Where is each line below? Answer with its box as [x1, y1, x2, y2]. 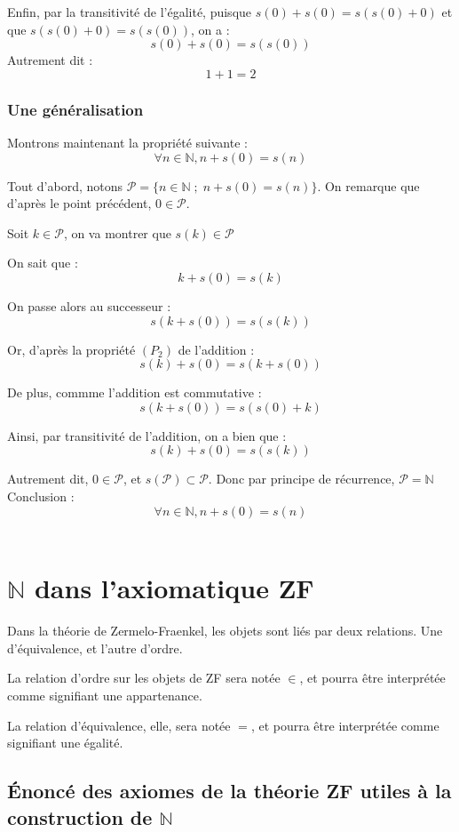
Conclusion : [7, 486, 75, 505]
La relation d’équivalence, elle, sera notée [7, 716, 231, 734]
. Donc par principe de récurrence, [208, 469, 395, 488]
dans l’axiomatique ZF [34, 570, 314, 606]
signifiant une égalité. [7, 733, 123, 752]
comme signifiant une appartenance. [7, 686, 202, 705]
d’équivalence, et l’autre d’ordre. [7, 638, 183, 657]
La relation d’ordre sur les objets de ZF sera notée [7, 668, 281, 687]
